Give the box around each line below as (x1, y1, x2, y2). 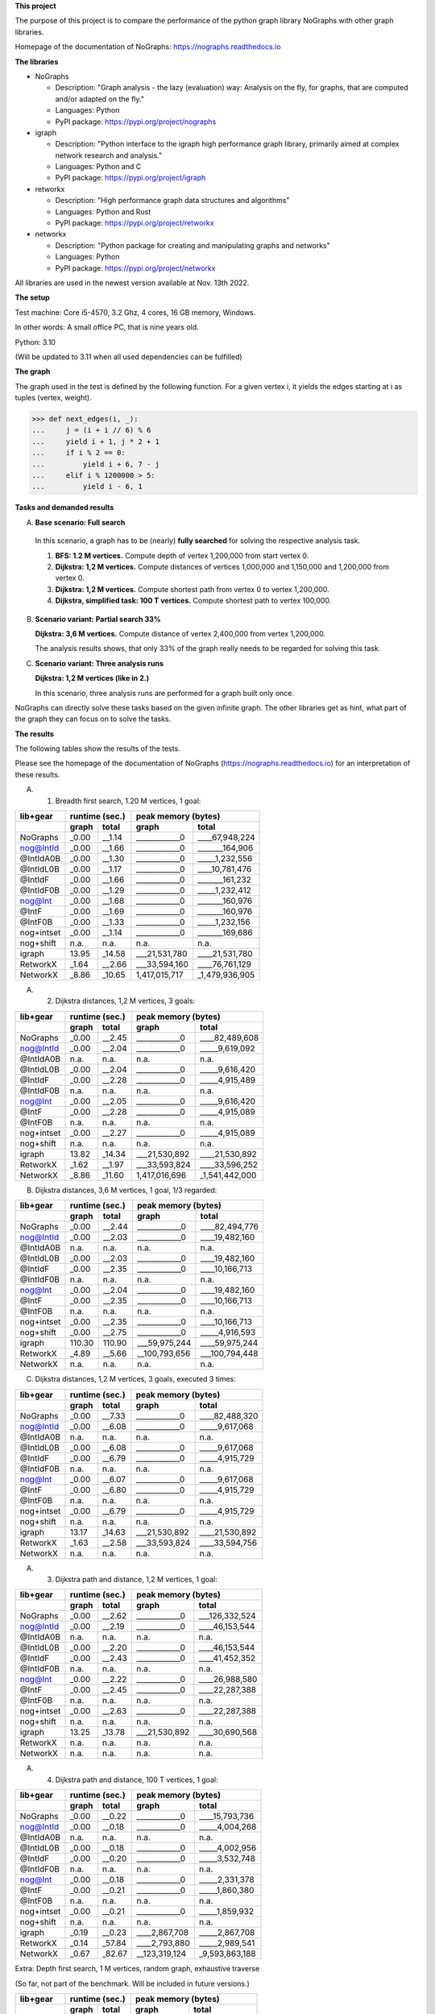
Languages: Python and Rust (55, 206, 151, 217)
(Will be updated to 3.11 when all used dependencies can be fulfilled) (14, 351, 242, 362)
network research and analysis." (55, 150, 163, 160)
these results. (14, 769, 60, 779)
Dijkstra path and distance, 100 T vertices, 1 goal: (55, 1775, 218, 1784)
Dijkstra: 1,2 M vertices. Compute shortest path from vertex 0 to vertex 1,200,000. (55, 584, 329, 594)
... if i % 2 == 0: (31, 448, 126, 458)
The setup (14, 292, 50, 302)
